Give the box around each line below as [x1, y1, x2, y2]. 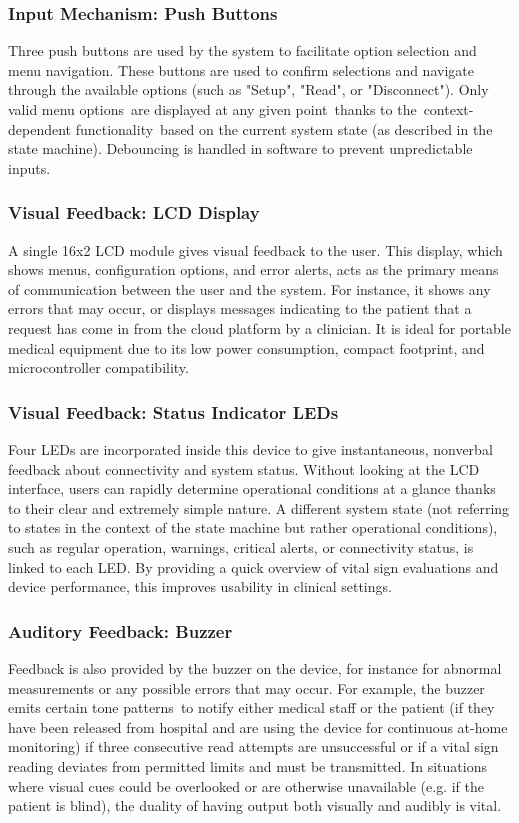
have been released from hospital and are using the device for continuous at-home [8, 716, 508, 737]
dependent [8, 118, 72, 139]
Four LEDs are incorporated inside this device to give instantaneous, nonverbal [8, 438, 493, 459]
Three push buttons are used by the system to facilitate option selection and [8, 40, 477, 61]
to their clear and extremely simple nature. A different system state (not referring [8, 497, 510, 518]
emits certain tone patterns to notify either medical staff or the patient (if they [8, 697, 495, 718]
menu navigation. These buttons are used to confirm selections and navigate [8, 59, 474, 80]
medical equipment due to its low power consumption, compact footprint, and [8, 337, 485, 358]
